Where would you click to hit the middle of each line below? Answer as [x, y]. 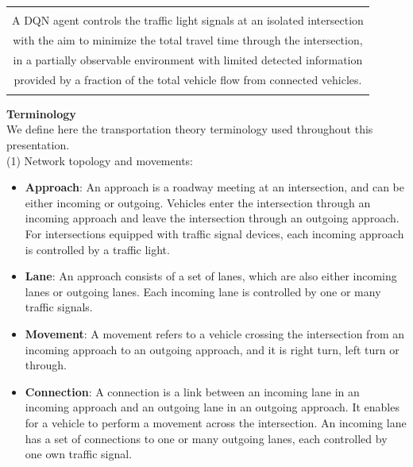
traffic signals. [59, 307]
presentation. [38, 145]
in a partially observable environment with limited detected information [188, 59]
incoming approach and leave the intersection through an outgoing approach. [212, 218]
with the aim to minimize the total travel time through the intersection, [188, 39]
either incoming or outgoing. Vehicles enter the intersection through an [198, 202]
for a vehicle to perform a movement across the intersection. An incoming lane [216, 422]
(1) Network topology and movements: [100, 160]
